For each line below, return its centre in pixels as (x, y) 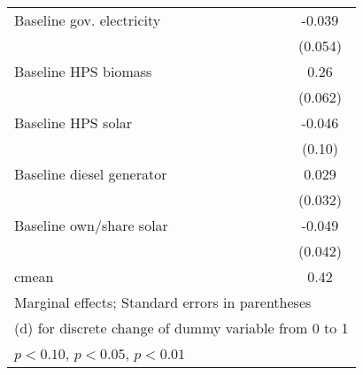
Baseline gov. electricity (88, 20)
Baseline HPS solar (73, 122)
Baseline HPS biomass (83, 71)
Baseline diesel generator (91, 174)
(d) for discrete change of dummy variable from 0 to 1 (181, 328)
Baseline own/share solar (91, 225)
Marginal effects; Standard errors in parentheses (163, 302)
